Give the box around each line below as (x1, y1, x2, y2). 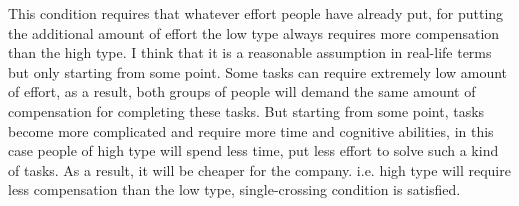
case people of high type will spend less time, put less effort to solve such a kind (8, 140, 499, 161)
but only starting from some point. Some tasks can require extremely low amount (8, 61, 508, 82)
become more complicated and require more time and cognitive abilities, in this (8, 120, 494, 141)
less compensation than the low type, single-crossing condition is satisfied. (8, 179, 461, 200)
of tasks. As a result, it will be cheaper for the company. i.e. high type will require (8, 159, 511, 180)
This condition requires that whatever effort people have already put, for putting (8, 3, 504, 23)
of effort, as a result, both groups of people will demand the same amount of (8, 81, 476, 102)
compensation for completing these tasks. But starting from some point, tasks (8, 100, 485, 121)
